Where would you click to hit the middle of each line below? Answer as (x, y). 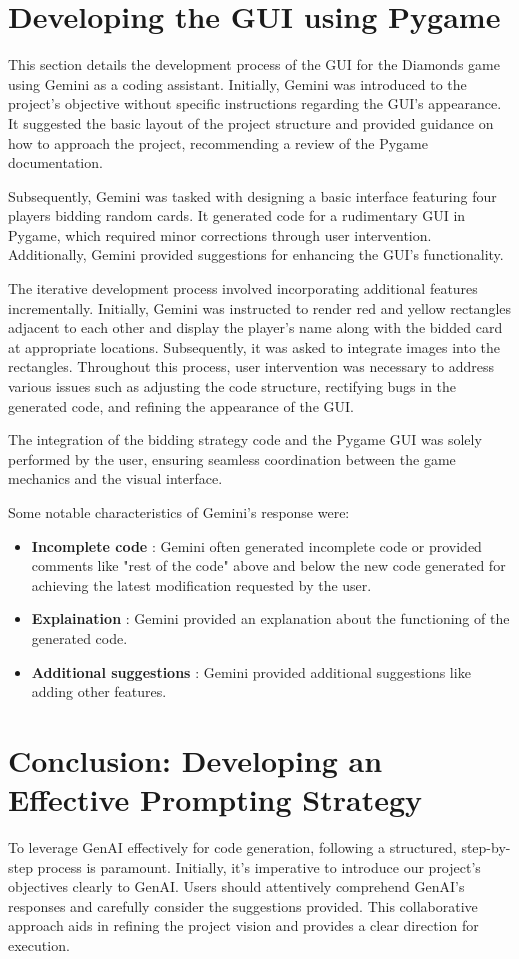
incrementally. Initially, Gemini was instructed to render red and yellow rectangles (260, 307)
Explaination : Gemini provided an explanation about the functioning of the (270, 618)
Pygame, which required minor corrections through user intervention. (220, 234)
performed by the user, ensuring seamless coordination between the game (232, 458)
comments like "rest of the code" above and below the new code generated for (268, 565)
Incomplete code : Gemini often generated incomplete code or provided (256, 545)
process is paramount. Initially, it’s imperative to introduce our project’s (259, 866)
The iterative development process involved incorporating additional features (243, 288)
